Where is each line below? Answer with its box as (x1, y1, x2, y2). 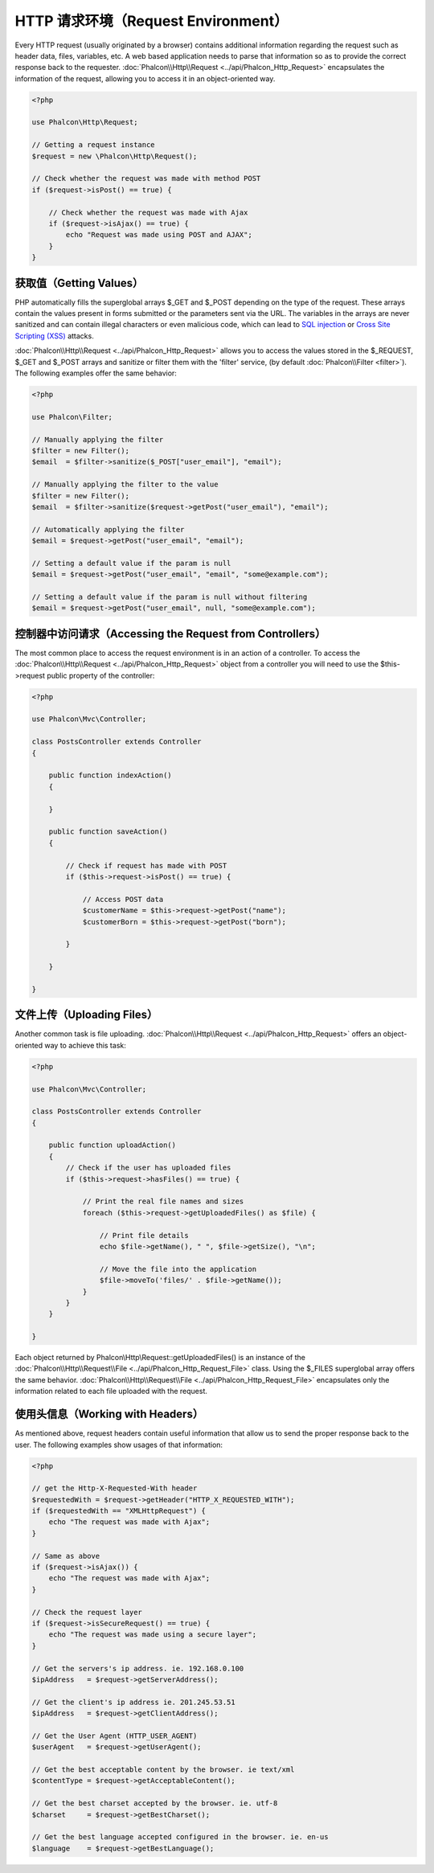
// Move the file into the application (99, 1264, 257, 1273)
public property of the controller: (47, 670, 155, 680)
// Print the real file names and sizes (82, 1197, 244, 1206)
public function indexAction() (48, 771, 172, 780)
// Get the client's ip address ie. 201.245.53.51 (31, 1697, 236, 1707)
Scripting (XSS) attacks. (14, 330, 94, 341)
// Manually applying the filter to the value (31, 480, 219, 490)
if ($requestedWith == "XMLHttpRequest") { (31, 1506, 207, 1515)
